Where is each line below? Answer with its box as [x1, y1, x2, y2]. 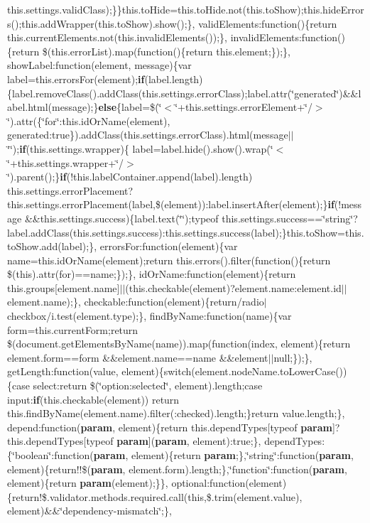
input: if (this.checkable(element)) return [7, 392, 180, 406]
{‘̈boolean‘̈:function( [7, 448, 94, 462]
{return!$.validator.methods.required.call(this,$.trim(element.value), [7, 489, 303, 504]
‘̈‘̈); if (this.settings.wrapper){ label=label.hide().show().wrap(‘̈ [7, 141, 273, 156]
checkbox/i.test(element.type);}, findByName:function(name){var [7, 308, 292, 323]
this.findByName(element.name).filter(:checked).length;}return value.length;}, [7, 406, 345, 421]
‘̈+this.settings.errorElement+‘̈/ [175, 99, 312, 114]
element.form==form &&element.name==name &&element [7, 350, 268, 365]
